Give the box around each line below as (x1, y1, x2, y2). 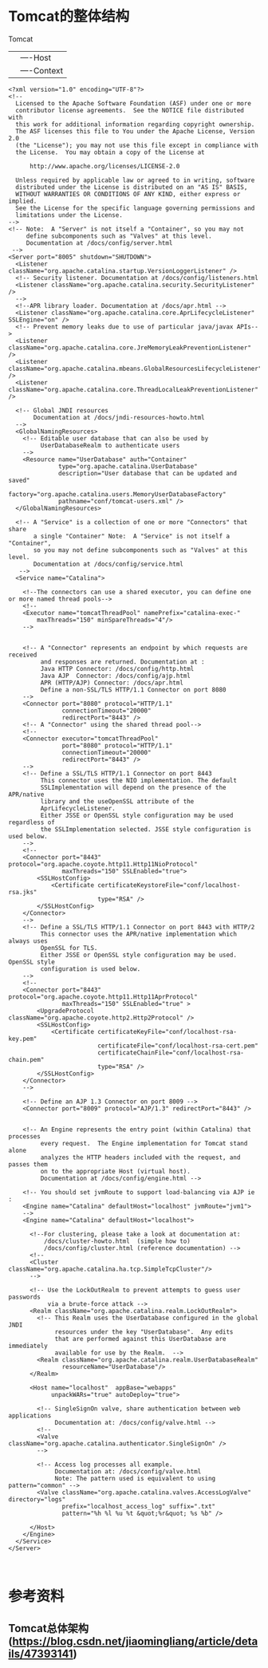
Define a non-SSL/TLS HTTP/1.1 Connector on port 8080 (40, 685, 227, 694)
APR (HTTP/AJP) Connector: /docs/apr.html (40, 679, 183, 687)
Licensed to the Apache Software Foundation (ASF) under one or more (15, 99, 251, 108)
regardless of (8, 818, 56, 826)
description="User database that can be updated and (58, 469, 238, 477)
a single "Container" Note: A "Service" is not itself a (33, 532, 230, 540)
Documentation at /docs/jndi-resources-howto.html (33, 413, 205, 421)
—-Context (20, 65, 64, 76)
